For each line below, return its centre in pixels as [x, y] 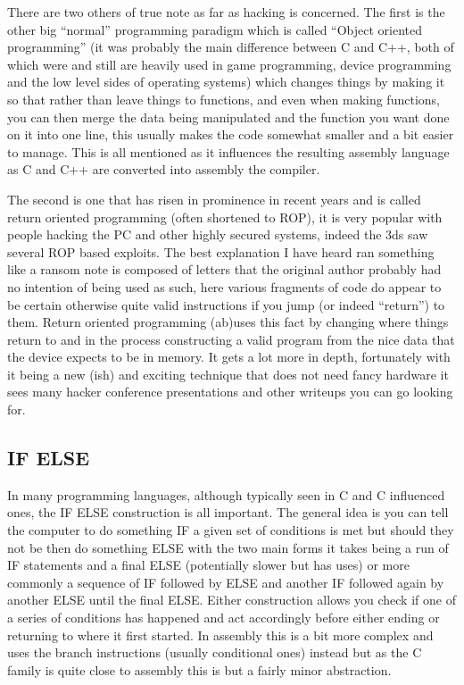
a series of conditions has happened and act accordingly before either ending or [224, 618]
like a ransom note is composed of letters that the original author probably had [224, 269]
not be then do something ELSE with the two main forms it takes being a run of [228, 547]
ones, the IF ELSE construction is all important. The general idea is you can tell [228, 512]
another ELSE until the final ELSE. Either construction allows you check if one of [232, 600]
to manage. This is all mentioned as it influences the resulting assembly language [228, 151]
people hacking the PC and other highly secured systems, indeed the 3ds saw [218, 234]
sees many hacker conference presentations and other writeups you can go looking [230, 392]
